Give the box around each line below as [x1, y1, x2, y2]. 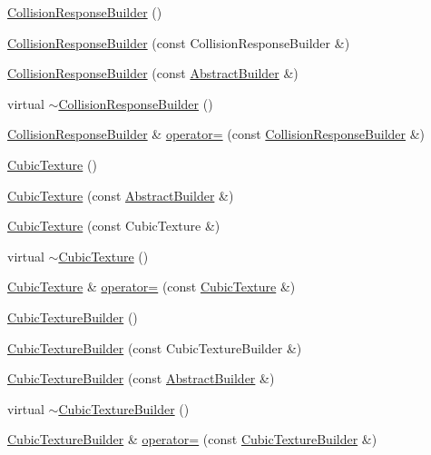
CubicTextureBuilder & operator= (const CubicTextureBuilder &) [7, 430, 377, 449]
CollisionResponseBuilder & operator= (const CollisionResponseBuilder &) [7, 124, 426, 143]
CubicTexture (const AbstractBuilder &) [7, 185, 234, 204]
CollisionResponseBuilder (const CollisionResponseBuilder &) [7, 33, 350, 52]
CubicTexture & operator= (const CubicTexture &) [7, 277, 296, 296]
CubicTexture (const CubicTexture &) [7, 216, 220, 235]
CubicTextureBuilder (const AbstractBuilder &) [7, 369, 275, 388]
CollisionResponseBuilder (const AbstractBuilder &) [7, 64, 299, 83]
